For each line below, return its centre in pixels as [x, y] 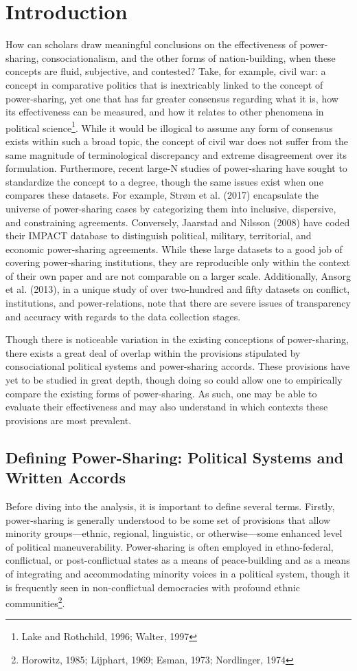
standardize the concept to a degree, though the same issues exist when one [164, 181]
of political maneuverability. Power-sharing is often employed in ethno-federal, [170, 546]
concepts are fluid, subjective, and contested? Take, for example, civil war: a [166, 71]
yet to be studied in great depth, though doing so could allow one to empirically [174, 380]
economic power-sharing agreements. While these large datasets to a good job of [174, 249]
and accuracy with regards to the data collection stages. [123, 316]
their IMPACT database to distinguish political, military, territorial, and [159, 235]
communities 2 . [35, 602]
